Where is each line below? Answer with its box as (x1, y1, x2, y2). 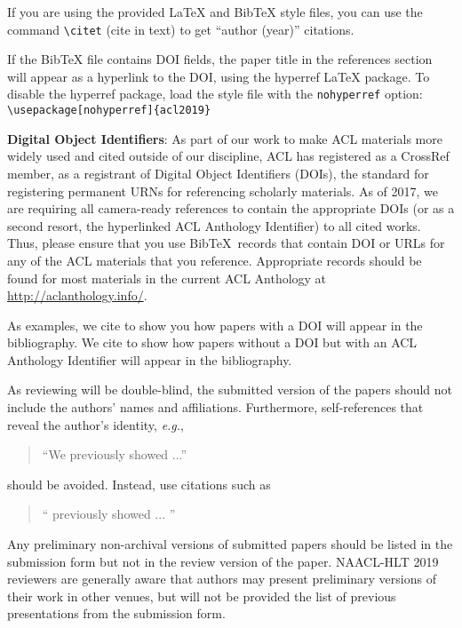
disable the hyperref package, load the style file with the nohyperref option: (7, 84, 423, 103)
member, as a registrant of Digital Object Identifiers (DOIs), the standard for (7, 163, 429, 182)
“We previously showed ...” (42, 445, 187, 464)
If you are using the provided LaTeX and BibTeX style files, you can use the (7, 3, 423, 20)
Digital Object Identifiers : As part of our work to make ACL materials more (7, 129, 442, 147)
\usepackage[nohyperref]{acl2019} (7, 104, 211, 117)
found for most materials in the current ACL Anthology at (7, 268, 327, 287)
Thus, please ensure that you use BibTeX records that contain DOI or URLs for (7, 234, 445, 252)
